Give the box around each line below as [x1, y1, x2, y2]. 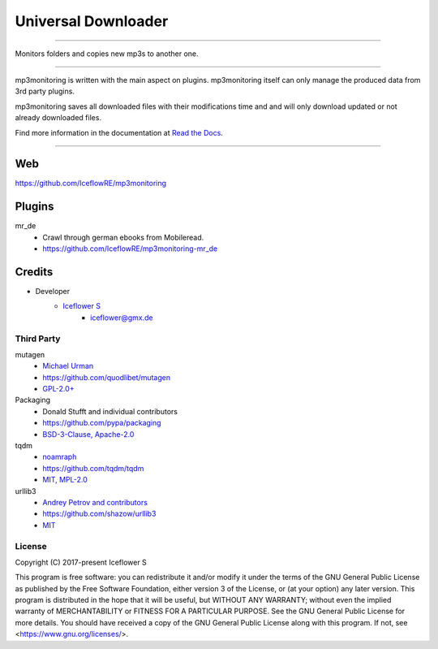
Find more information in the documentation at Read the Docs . [15, 128, 223, 137]
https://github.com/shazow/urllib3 [42, 508, 157, 519]
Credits [15, 265, 54, 279]
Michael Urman [42, 361, 93, 371]
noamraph [42, 452, 77, 462]
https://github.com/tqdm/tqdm [42, 463, 144, 473]
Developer [35, 287, 71, 296]
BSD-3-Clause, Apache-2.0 [42, 429, 135, 439]
